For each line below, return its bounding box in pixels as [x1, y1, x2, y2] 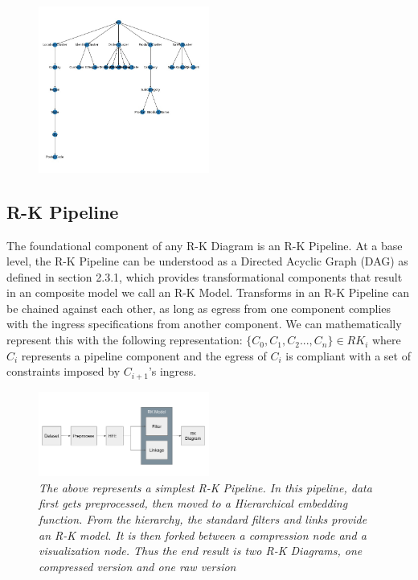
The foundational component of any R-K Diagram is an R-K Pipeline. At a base [6, 237, 403, 253]
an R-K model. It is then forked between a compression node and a [39, 526, 367, 543]
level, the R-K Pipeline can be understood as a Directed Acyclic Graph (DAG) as [6, 253, 408, 269]
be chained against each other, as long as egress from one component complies [6, 299, 391, 316]
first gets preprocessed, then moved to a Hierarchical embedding [39, 495, 348, 512]
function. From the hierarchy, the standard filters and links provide [39, 511, 367, 528]
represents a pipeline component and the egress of [21, 347, 267, 364]
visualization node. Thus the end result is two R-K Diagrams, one [39, 542, 363, 559]
